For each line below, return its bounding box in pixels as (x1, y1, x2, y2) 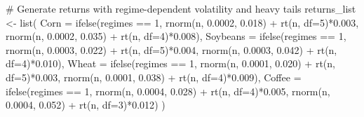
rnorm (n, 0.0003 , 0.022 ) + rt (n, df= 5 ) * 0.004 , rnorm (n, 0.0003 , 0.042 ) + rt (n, (6, 42, 337, 57)
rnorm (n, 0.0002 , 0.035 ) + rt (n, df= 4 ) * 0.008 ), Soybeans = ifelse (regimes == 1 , (6, 29, 346, 43)
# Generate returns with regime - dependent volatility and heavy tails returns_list (6, 1, 356, 15)
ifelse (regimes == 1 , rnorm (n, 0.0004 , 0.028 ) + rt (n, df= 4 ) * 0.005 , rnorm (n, (6, 83, 330, 98)
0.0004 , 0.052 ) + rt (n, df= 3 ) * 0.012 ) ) (6, 97, 166, 112)
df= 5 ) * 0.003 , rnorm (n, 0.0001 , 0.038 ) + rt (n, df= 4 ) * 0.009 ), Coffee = (6, 69, 302, 84)
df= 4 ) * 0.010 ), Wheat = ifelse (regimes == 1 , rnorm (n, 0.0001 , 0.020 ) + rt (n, (6, 56, 335, 71)
